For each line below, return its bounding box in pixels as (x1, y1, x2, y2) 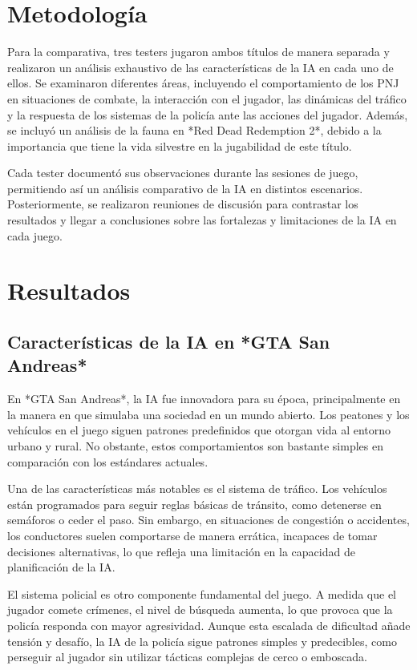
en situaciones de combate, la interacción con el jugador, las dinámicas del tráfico (7, 90, 407, 107)
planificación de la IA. (7, 559, 115, 575)
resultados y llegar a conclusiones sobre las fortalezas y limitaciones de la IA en (7, 212, 397, 228)
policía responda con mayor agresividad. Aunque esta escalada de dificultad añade (7, 616, 411, 633)
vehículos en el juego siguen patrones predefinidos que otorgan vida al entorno (7, 422, 391, 438)
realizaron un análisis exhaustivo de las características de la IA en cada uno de (7, 59, 394, 75)
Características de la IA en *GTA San (7, 329, 330, 354)
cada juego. (7, 227, 63, 244)
